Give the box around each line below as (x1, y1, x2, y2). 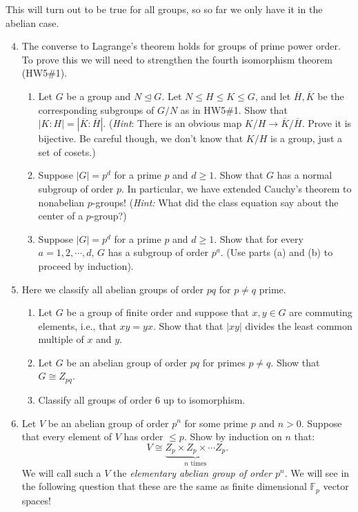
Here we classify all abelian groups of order (21, 282, 204, 296)
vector (323, 479, 349, 493)
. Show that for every (214, 231, 304, 246)
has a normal (277, 168, 332, 182)
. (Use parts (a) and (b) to (220, 245, 333, 259)
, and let (255, 88, 291, 103)
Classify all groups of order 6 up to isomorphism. (38, 392, 246, 406)
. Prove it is (301, 116, 352, 130)
